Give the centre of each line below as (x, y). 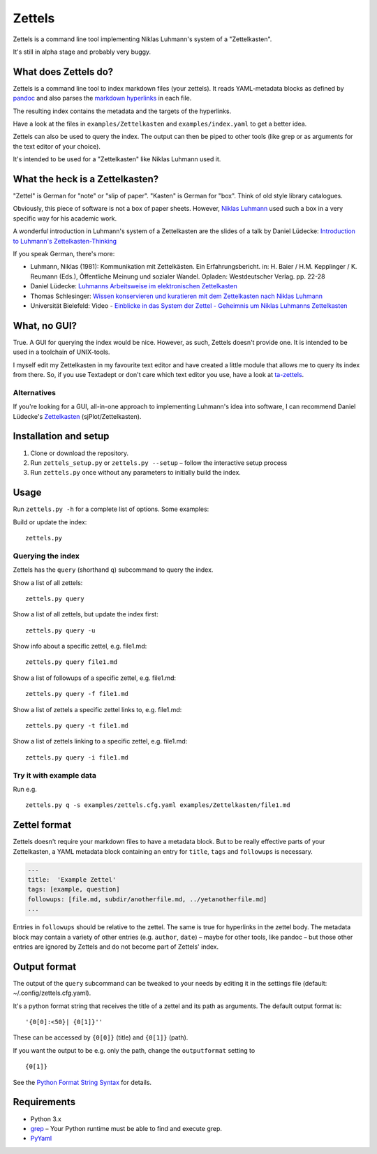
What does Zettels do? (63, 72)
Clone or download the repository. (80, 453)
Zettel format (42, 825)
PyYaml (41, 1139)
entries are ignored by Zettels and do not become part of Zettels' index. (116, 947)
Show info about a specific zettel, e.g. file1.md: (80, 646)
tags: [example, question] (74, 889)
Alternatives (34, 392)
